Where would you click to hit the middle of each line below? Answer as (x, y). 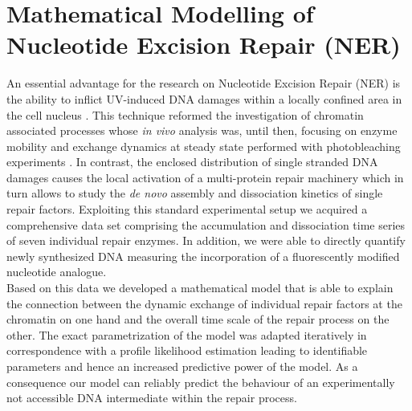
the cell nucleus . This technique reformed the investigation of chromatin (185, 114)
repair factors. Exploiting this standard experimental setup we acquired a (187, 209)
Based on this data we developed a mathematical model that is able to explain (200, 288)
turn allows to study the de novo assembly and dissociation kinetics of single (195, 193)
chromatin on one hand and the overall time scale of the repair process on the (198, 319)
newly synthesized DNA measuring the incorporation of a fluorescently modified (203, 256)
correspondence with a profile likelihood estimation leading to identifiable (187, 350)
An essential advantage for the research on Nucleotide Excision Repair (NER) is (204, 83)
